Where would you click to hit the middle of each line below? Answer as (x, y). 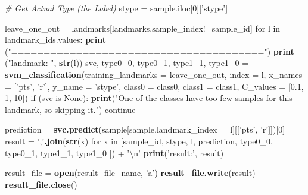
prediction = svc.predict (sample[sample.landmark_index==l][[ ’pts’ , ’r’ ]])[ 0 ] (145, 129)
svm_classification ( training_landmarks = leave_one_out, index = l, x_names (154, 74)
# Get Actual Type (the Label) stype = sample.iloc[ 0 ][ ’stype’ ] (116, 8)
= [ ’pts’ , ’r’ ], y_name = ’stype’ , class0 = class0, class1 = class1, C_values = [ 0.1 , (154, 86)
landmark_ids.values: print (55, 40)
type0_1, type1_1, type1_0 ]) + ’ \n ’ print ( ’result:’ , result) (114, 152)
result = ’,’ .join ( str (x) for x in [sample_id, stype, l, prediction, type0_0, (139, 141)
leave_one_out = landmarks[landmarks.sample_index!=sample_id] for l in (143, 28)
